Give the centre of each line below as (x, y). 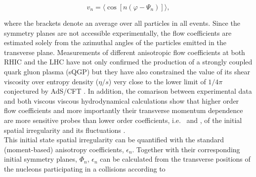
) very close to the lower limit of (157, 81)
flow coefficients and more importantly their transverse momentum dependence (124, 110)
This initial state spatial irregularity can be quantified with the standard (114, 140)
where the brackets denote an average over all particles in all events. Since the (122, 23)
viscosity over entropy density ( (51, 81)
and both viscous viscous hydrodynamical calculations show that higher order (122, 100)
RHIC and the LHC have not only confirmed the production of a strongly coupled (128, 62)
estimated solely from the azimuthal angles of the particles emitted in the (115, 42)
